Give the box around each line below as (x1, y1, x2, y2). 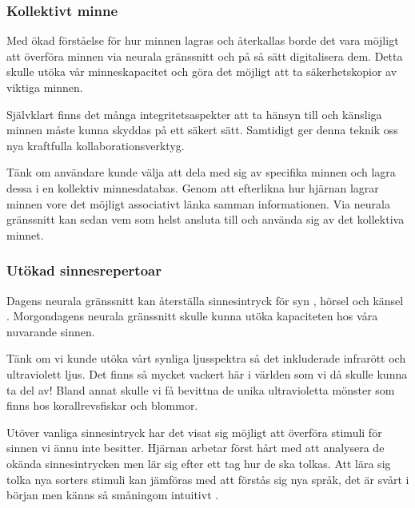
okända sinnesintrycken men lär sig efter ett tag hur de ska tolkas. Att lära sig (6, 454, 391, 471)
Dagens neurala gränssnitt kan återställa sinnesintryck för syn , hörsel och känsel (6, 292, 404, 308)
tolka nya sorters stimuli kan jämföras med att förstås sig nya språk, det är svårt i (6, 470, 409, 487)
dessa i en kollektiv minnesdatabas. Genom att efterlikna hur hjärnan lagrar (6, 179, 379, 196)
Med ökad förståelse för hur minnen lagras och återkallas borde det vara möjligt (6, 32, 399, 49)
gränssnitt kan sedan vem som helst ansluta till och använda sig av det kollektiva (6, 211, 405, 228)
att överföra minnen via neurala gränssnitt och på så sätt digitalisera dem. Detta (6, 47, 403, 64)
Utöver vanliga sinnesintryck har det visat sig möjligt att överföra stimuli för (6, 423, 382, 440)
